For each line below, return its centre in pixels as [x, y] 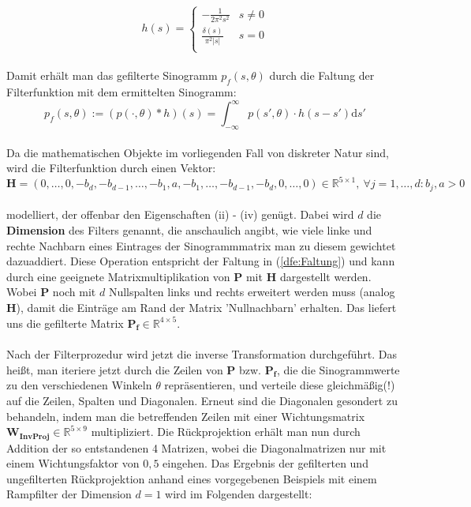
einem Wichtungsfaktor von [73, 463]
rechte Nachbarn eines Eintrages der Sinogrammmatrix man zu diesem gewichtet [201, 245]
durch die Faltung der [322, 75]
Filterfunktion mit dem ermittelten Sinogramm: [121, 92]
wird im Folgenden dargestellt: [239, 494]
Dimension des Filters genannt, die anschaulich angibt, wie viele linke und [189, 230]
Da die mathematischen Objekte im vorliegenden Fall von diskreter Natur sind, [198, 152]
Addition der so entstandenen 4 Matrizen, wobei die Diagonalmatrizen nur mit [196, 447]
